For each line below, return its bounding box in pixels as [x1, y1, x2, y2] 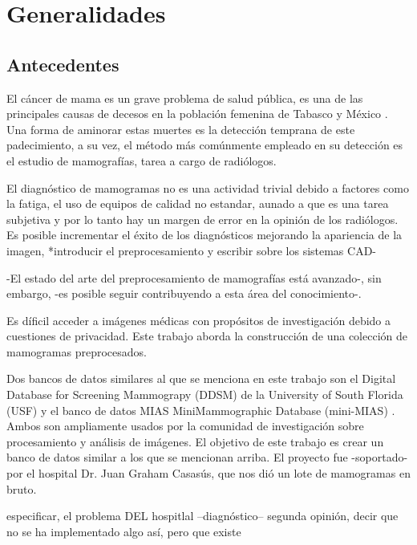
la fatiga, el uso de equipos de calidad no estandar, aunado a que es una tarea [6, 195, 389, 212]
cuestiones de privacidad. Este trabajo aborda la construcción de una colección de [6, 327, 407, 344]
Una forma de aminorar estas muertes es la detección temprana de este [6, 120, 355, 137]
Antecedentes [6, 51, 119, 76]
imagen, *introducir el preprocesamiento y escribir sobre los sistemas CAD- [6, 242, 377, 258]
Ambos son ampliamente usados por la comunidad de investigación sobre [6, 417, 364, 434]
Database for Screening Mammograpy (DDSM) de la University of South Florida [6, 386, 403, 403]
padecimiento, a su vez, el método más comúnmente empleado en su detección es [6, 136, 403, 153]
